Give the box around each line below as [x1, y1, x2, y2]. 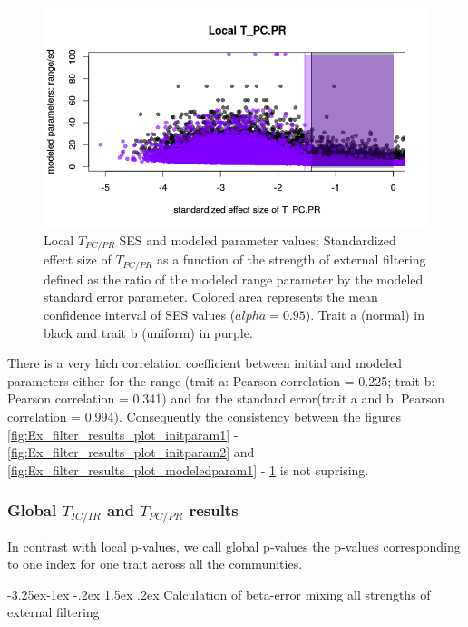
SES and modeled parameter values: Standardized [119, 230, 396, 249]
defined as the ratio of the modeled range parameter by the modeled [44, 269, 424, 288]
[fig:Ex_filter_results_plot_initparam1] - [7, 424, 239, 443]
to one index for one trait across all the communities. [7, 554, 303, 573]
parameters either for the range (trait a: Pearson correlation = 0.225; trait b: [7, 371, 435, 390]
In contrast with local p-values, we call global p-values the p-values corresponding [7, 536, 461, 555]
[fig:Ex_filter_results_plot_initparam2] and [7, 443, 255, 462]
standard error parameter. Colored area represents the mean [44, 287, 378, 306]
